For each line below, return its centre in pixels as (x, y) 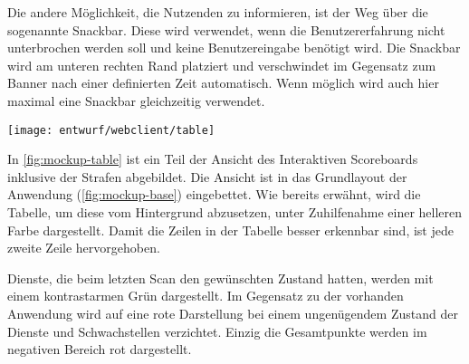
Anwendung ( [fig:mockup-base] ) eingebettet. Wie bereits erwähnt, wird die (214, 194)
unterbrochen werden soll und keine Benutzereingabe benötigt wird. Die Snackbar (234, 48)
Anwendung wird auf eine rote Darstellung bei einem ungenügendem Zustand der (233, 313)
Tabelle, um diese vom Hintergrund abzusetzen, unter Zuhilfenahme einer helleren (235, 212)
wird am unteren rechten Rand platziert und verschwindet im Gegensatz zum (222, 65)
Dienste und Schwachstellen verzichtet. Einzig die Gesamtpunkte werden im (217, 331)
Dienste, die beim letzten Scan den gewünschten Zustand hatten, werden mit (220, 278)
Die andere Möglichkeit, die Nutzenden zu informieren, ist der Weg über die (218, 12)
